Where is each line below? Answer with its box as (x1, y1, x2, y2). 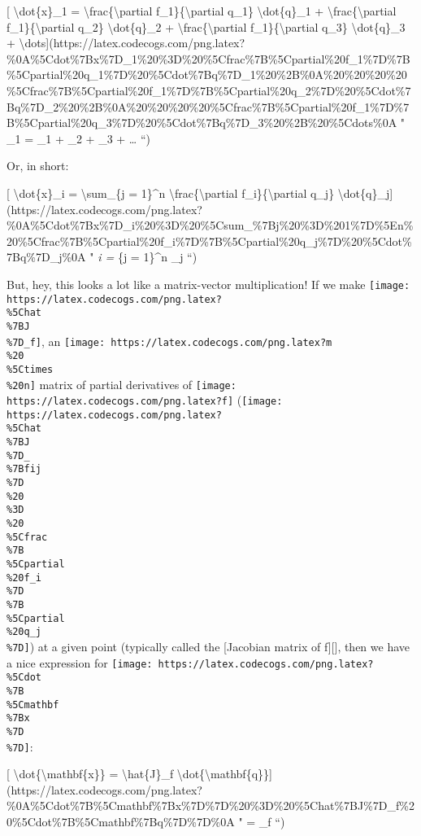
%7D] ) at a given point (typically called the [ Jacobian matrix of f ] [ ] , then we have (7, 637, 410, 654)
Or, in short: (7, 157, 69, 174)
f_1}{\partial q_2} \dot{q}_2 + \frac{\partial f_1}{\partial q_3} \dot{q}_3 (7, 18, 406, 35)
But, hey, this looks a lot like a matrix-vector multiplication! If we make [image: (7, 275, 410, 292)
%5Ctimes (7, 363, 54, 375)
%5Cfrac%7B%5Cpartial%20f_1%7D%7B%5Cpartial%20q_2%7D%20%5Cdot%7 (7, 81, 411, 98)
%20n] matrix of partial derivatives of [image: (7, 375, 237, 392)
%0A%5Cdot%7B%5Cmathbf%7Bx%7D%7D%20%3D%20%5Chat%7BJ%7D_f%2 (7, 797, 415, 814)
